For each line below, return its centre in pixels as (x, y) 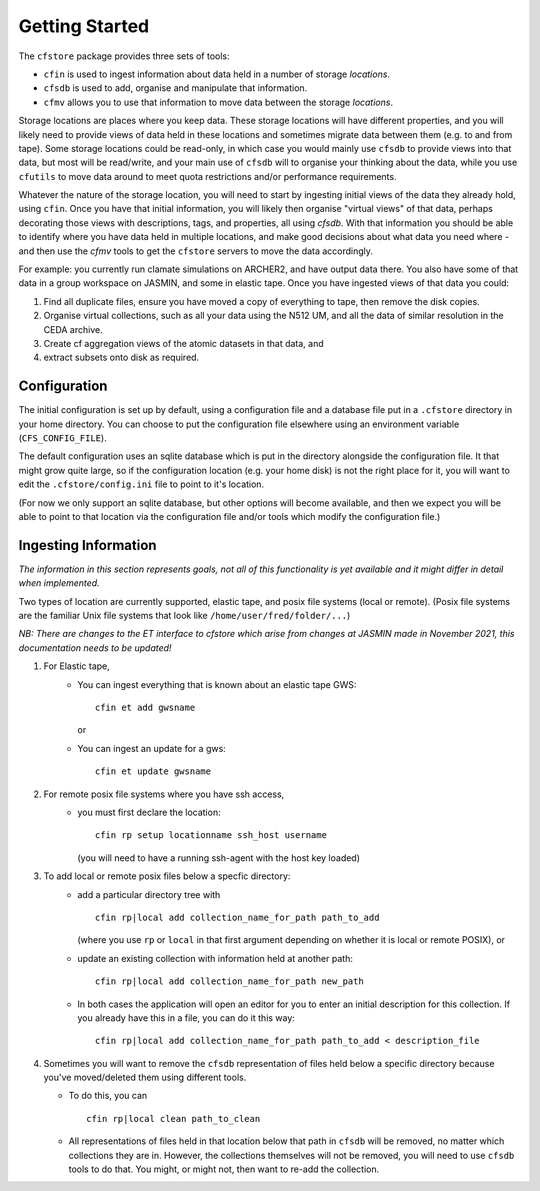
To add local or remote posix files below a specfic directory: (167, 876)
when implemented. (59, 583)
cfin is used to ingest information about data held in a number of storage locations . (216, 74)
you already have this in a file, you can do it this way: (186, 1017)
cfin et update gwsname (153, 771)
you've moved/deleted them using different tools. (145, 1077)
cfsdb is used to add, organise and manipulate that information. (175, 88)
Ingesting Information (87, 545)
